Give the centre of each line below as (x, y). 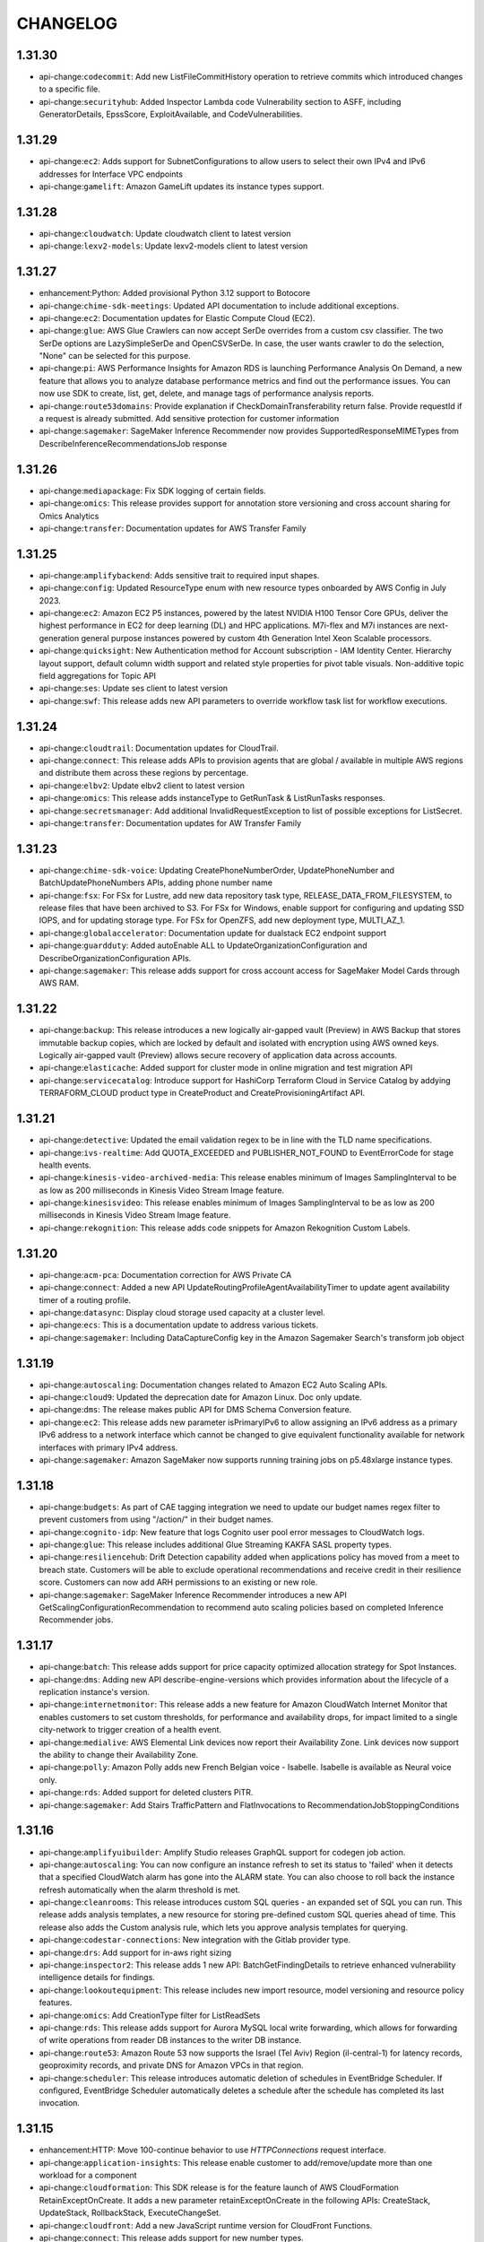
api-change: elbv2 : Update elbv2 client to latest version (142, 786)
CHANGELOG (67, 23)
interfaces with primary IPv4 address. (108, 1447)
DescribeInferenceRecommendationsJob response (133, 443)
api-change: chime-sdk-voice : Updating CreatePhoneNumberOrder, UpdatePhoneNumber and (216, 870)
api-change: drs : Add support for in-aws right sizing (135, 1952)
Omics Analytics (69, 516)
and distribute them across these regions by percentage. (144, 773)
